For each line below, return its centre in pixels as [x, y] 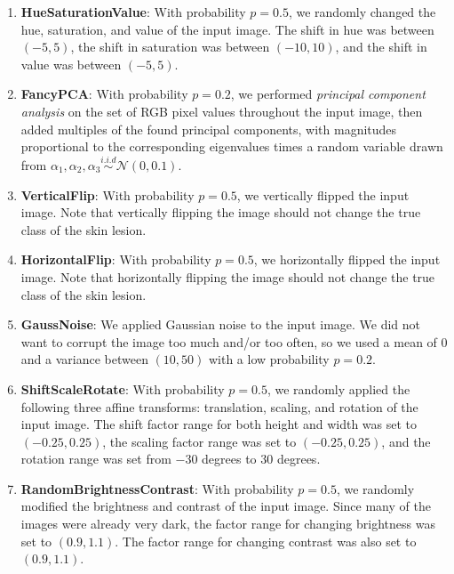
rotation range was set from [96, 459]
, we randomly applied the [339, 388]
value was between [71, 64]
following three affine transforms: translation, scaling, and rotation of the [219, 406]
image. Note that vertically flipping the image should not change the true [221, 212]
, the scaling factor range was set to [199, 441]
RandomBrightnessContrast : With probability [157, 488]
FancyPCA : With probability [104, 94]
